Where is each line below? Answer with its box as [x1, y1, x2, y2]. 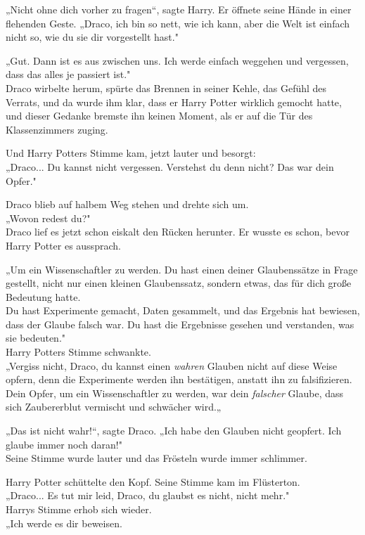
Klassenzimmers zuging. [6, 122, 108, 136]
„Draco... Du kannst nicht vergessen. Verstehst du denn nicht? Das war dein [6, 159, 334, 174]
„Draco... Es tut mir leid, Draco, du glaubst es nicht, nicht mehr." [6, 488, 290, 503]
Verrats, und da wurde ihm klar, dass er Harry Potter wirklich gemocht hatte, [6, 94, 342, 109]
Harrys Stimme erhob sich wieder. [6, 502, 152, 516]
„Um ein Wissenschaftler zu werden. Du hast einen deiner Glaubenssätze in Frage [6, 262, 358, 276]
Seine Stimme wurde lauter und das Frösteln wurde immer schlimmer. [6, 451, 307, 465]
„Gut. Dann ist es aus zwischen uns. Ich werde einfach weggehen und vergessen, [6, 53, 349, 67]
